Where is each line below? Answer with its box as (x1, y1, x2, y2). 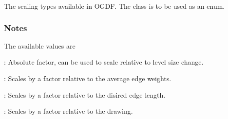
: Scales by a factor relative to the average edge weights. (4, 73, 171, 83)
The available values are (4, 40, 76, 51)
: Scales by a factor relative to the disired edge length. (4, 89, 166, 100)
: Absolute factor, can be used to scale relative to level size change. (4, 57, 204, 67)
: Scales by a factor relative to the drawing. (4, 106, 133, 116)
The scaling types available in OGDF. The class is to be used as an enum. (4, 1, 225, 11)
